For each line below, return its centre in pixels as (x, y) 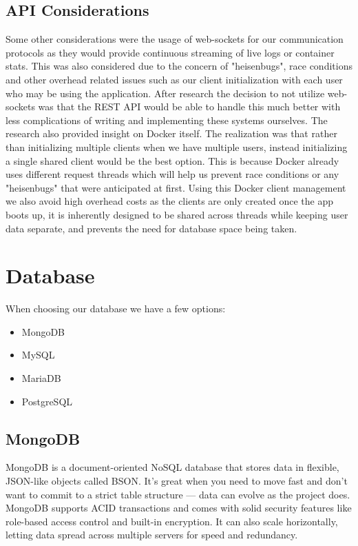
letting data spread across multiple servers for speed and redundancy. (152, 535)
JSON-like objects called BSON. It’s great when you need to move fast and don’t (177, 481)
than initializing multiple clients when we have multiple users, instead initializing (177, 146)
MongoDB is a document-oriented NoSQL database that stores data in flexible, (172, 467)
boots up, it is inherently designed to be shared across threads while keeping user (177, 214)
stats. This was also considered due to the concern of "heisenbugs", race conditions (179, 66)
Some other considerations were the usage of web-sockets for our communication (175, 39)
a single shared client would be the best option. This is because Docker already (172, 160)
